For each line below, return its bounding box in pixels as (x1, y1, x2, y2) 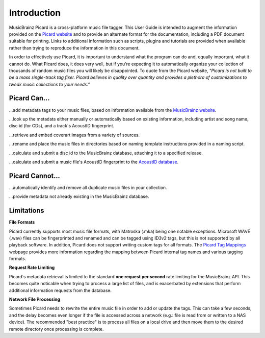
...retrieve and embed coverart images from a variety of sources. (9, 132, 140, 138)
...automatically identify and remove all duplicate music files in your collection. (9, 184, 167, 191)
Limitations (9, 206, 44, 215)
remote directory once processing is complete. (9, 326, 104, 332)
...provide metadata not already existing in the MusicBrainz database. (9, 193, 149, 199)
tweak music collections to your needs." (9, 81, 90, 87)
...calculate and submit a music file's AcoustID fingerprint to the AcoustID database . (9, 159, 179, 165)
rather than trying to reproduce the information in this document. (9, 45, 140, 51)
